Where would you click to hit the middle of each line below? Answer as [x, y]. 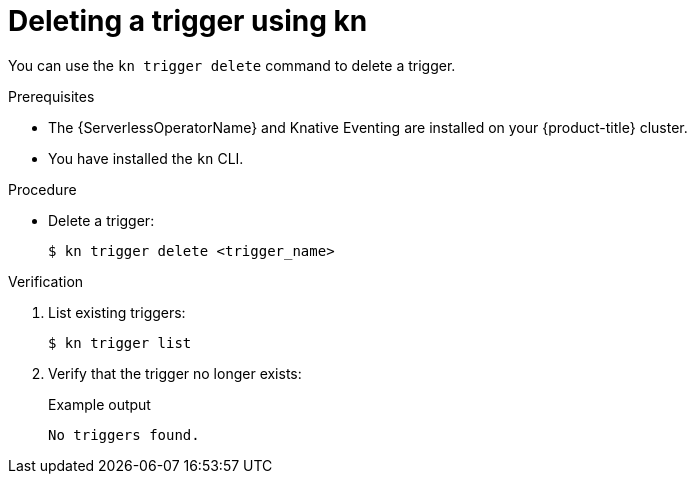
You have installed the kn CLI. [146, 158]
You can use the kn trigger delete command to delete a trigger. [232, 65]
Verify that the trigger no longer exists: [175, 373]
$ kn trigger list [120, 342]
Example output [99, 404]
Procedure [42, 189]
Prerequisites [51, 96]
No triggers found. [124, 434]
